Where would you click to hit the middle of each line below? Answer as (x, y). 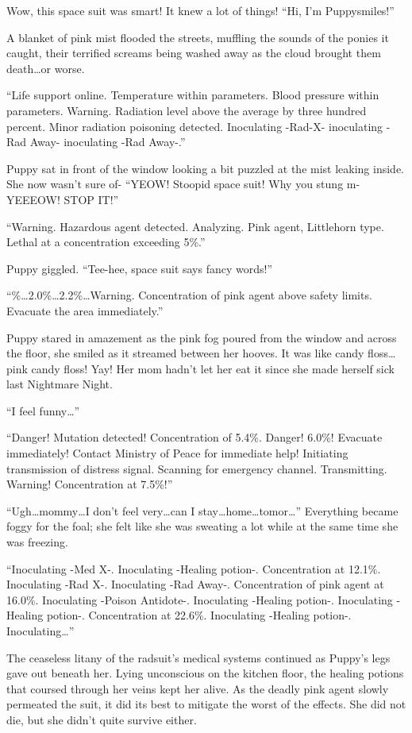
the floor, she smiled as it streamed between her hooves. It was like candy (185, 353)
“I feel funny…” (43, 410)
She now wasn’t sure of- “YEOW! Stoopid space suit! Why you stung (175, 184)
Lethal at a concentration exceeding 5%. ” (106, 242)
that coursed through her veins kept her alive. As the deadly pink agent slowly (198, 688)
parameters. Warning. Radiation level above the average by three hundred (187, 110)
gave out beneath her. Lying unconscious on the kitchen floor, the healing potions (205, 673)
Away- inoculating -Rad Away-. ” (108, 142)
